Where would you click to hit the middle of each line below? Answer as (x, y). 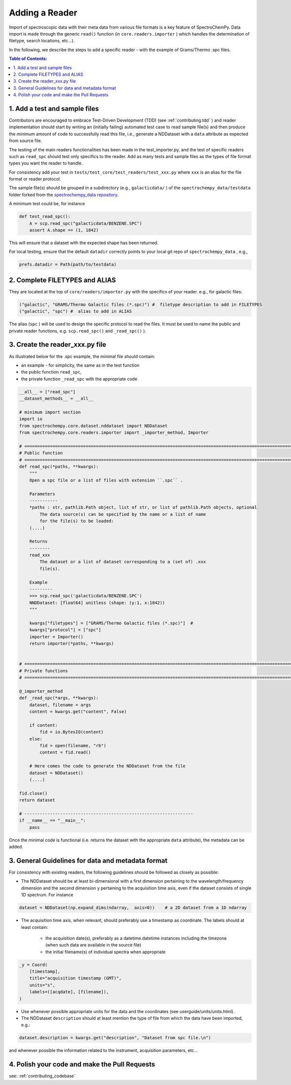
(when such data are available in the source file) (93, 945)
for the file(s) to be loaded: (77, 521)
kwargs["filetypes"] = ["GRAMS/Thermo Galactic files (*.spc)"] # (111, 623)
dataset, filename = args (60, 705)
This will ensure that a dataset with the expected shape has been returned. (84, 243)
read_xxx (40, 555)
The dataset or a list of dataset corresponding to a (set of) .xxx (123, 562)
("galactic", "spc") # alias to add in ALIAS (75, 311)
